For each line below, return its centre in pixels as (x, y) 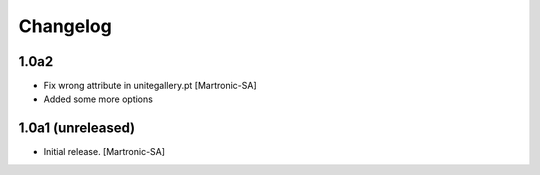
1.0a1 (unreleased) (77, 128)
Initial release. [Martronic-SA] (104, 152)
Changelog (65, 26)
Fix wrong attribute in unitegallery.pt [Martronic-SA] (150, 86)
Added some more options (98, 99)
